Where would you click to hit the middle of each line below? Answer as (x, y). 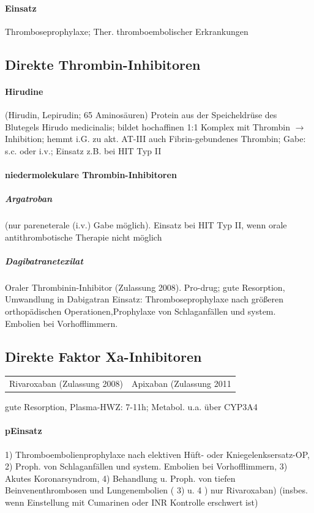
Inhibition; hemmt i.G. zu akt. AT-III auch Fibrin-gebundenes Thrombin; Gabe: (155, 139)
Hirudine (24, 91)
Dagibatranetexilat (44, 260)
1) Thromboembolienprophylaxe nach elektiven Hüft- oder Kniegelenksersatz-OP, (157, 454)
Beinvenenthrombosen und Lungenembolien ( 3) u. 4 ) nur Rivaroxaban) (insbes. (156, 490)
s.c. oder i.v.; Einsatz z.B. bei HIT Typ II (83, 150)
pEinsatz (24, 431)
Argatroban (29, 199)
